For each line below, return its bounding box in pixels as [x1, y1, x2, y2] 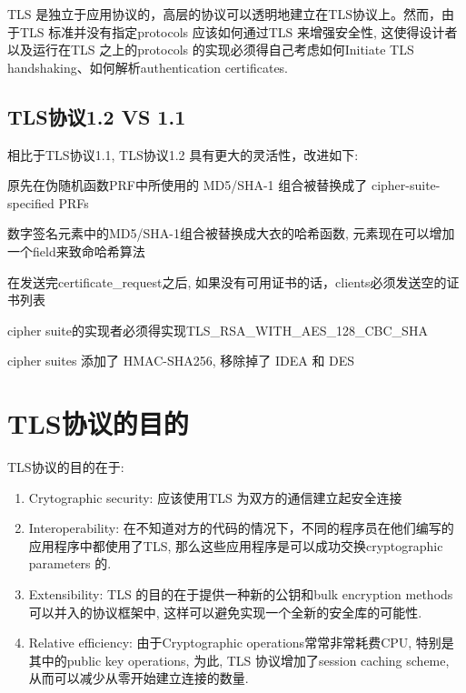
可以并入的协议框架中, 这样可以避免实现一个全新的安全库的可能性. [28, 602, 422, 621]
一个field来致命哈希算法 [7, 241, 145, 260]
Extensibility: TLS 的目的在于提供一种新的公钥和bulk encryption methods [28, 585, 453, 604]
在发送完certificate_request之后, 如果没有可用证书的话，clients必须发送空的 [7, 272, 447, 291]
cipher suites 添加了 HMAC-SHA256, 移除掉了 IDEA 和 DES [7, 351, 355, 370]
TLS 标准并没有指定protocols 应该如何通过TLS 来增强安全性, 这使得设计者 [19, 22, 458, 41]
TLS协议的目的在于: [7, 457, 124, 477]
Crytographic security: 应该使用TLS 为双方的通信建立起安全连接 [28, 487, 402, 507]
